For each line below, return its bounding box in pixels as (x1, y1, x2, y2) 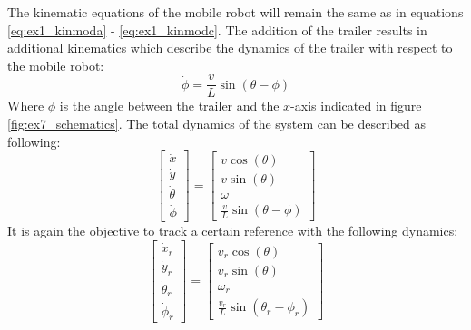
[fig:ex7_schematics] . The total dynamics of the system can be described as (7, 114, 426, 133)
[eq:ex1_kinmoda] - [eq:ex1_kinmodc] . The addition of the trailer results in (7, 20, 427, 39)
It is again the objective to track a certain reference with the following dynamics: (7, 221, 458, 240)
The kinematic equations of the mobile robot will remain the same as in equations (7, 3, 464, 21)
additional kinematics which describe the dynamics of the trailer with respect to (7, 38, 453, 57)
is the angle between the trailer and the (59, 96, 280, 115)
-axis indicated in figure (290, 96, 422, 115)
